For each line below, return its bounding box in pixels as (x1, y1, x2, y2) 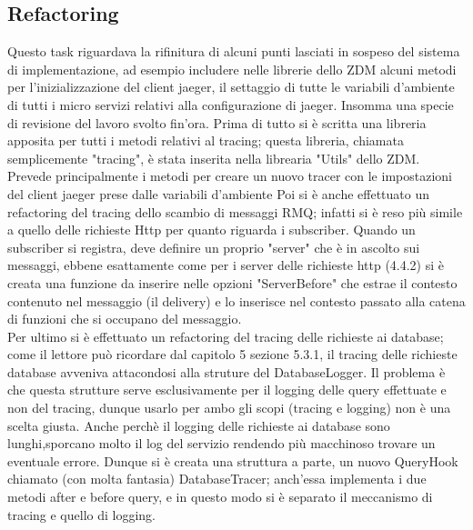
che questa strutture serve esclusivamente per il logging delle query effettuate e (7, 380, 447, 399)
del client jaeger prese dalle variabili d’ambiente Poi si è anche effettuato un (7, 184, 429, 203)
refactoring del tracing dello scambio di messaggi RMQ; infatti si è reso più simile (7, 202, 463, 221)
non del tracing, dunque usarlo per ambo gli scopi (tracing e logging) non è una (7, 398, 451, 417)
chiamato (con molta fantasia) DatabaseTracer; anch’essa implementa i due (7, 469, 427, 488)
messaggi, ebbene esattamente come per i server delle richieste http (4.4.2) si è (7, 255, 445, 275)
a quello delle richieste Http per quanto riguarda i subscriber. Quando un (7, 220, 416, 239)
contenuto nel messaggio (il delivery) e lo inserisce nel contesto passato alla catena (7, 291, 466, 310)
